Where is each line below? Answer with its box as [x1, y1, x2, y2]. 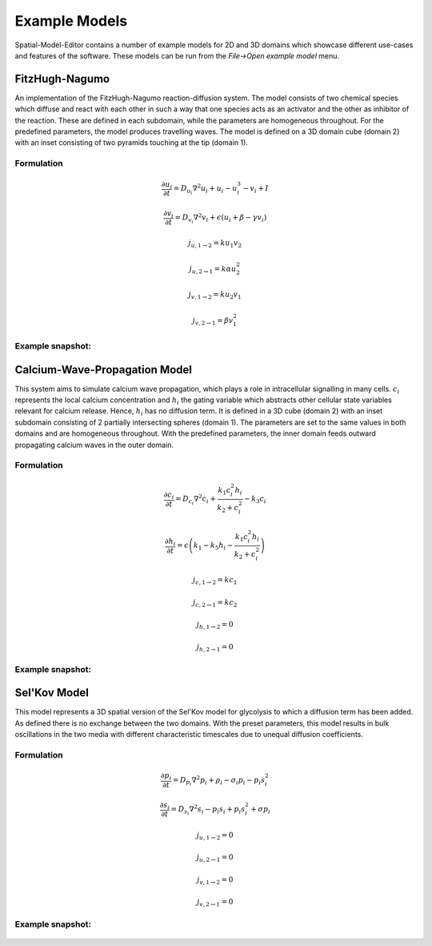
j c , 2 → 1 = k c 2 [192, 598, 238, 609]
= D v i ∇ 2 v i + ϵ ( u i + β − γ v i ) [174, 211, 267, 224]
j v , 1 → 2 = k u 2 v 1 [188, 290, 242, 300]
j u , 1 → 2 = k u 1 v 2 [188, 239, 242, 249]
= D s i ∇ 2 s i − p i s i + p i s [170, 803, 246, 816]
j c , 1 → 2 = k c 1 [192, 575, 238, 586]
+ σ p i [250, 804, 271, 815]
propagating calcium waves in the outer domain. [14, 440, 174, 449]
